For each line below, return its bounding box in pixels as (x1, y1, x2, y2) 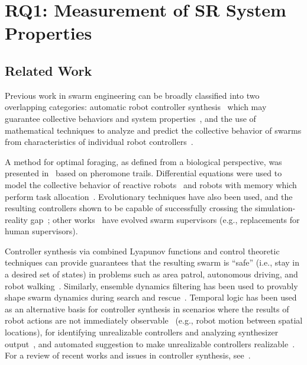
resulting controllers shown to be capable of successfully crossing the (5, 202, 253, 214)
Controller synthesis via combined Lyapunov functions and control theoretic (5, 244, 280, 257)
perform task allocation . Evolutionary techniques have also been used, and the (5, 190, 293, 202)
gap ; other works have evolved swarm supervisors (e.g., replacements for (30, 213, 300, 225)
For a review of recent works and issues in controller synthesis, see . (5, 349, 251, 361)
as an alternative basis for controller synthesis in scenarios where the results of (5, 302, 289, 315)
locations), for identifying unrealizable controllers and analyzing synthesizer (5, 326, 279, 338)
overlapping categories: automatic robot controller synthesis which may (5, 101, 267, 113)
